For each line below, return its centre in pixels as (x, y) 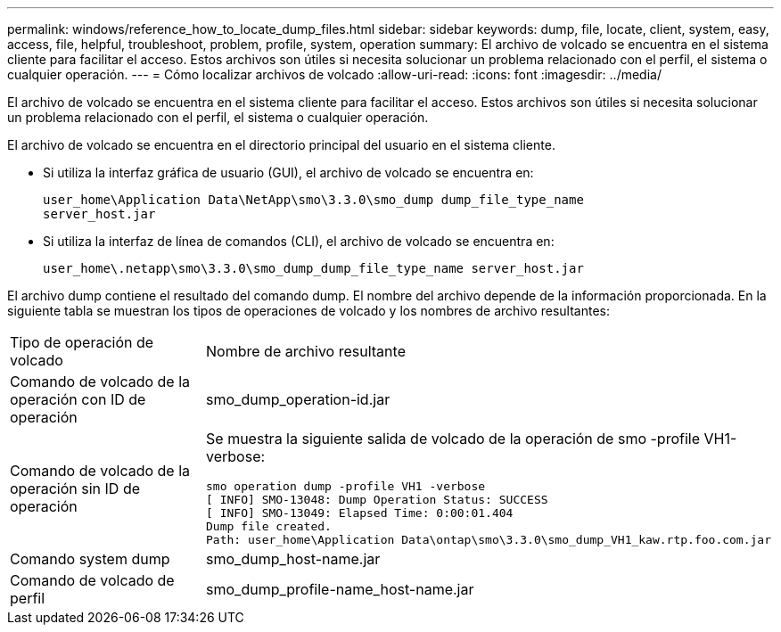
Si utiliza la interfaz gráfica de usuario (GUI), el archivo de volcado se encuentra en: (288, 172)
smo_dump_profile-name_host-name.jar (340, 589)
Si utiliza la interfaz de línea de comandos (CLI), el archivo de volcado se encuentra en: (299, 241)
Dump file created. (269, 526)
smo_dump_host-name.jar (293, 559)
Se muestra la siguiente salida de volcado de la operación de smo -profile (453, 439)
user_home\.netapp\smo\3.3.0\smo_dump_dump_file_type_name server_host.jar (313, 268)
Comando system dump (90, 559)
